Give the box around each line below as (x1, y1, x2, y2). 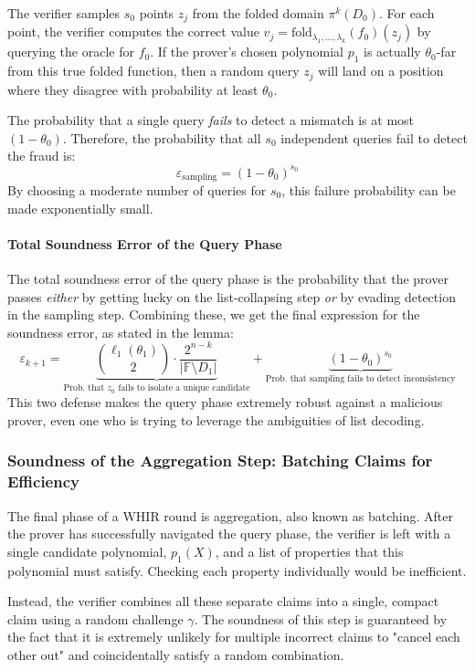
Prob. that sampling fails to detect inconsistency (265, 374, 456, 384)
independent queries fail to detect (280, 128, 468, 147)
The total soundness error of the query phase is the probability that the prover (7, 269, 449, 288)
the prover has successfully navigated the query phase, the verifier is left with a (7, 524, 451, 543)
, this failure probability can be (281, 181, 456, 200)
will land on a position (318, 61, 444, 80)
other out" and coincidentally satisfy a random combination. (7, 644, 344, 664)
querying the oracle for (7, 42, 134, 61)
